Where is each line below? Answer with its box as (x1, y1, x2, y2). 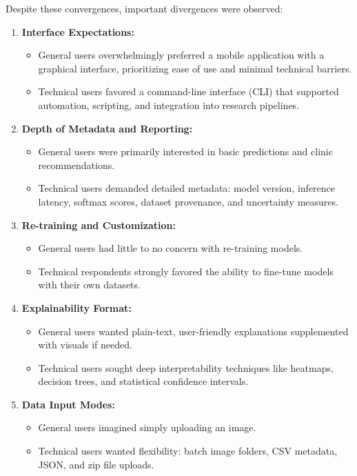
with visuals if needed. (38, 337, 132, 352)
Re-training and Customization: (21, 217, 176, 232)
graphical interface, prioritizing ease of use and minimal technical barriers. (38, 61, 352, 75)
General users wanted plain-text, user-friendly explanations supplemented (38, 324, 349, 338)
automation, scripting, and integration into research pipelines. (38, 97, 300, 112)
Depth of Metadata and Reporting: (21, 121, 193, 135)
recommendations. (38, 157, 115, 172)
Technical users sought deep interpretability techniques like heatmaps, (38, 360, 334, 375)
